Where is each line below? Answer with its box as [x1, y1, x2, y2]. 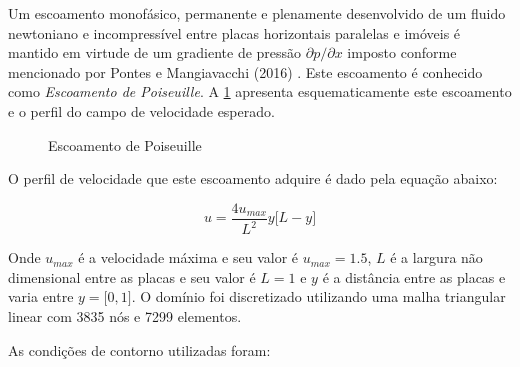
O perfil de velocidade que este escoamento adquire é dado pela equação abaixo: [8, 168, 498, 189]
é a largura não [390, 247, 483, 268]
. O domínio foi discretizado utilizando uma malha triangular [131, 286, 506, 307]
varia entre [8, 286, 74, 307]
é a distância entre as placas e [322, 266, 506, 287]
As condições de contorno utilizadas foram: [8, 339, 271, 360]
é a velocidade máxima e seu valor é [78, 247, 298, 268]
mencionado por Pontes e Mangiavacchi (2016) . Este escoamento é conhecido [8, 61, 483, 82]
